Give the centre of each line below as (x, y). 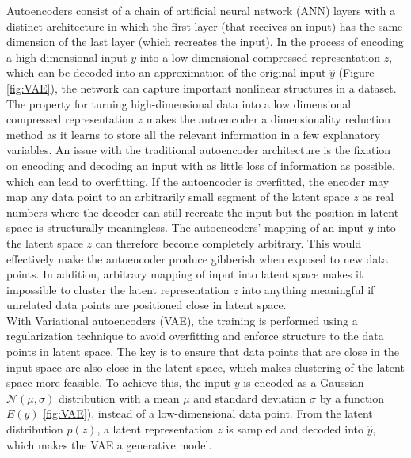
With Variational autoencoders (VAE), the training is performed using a (182, 320)
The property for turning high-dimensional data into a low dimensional (179, 103)
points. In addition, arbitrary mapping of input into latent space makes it (185, 274)
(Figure (356, 72)
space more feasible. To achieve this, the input (118, 382)
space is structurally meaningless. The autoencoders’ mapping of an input (185, 227)
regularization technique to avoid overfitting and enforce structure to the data (195, 336)
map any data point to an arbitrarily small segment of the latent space (178, 197)
